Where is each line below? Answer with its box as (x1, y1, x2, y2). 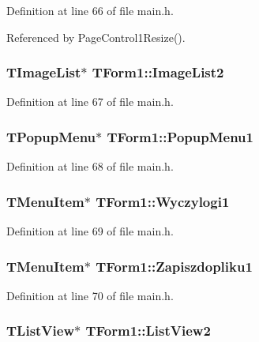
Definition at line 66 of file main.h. (6, 2, 174, 18)
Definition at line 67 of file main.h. (6, 93, 174, 110)
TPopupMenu (6, 126, 96, 146)
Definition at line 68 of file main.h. (6, 158, 174, 175)
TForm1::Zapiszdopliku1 (96, 256, 253, 276)
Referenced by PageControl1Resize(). (6, 28, 186, 45)
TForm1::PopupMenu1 (107, 126, 253, 146)
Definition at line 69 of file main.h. (6, 223, 174, 239)
